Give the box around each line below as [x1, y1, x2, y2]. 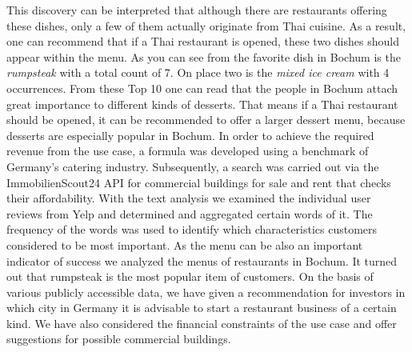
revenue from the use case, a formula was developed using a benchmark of [6, 142, 369, 159]
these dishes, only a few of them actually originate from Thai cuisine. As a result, [6, 17, 406, 34]
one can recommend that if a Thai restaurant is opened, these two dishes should [6, 33, 399, 50]
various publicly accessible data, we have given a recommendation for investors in [6, 283, 406, 300]
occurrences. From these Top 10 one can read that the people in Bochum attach [6, 79, 398, 96]
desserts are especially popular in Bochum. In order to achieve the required [6, 126, 374, 143]
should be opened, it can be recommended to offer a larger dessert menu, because [6, 111, 406, 128]
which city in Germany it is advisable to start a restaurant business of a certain [6, 299, 397, 316]
